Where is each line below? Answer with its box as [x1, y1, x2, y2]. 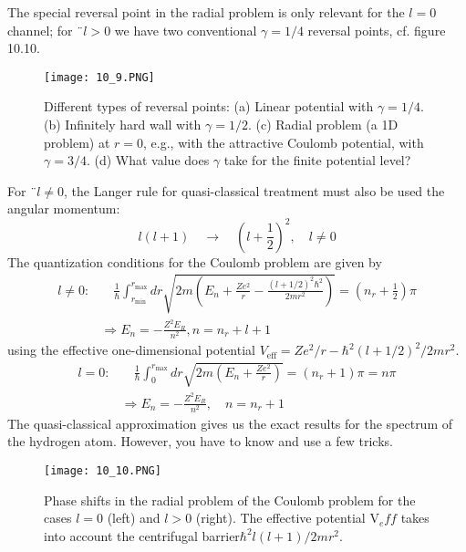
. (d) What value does [86, 151, 210, 170]
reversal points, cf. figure [307, 20, 446, 39]
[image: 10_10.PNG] [44, 463, 161, 477]
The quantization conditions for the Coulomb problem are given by [7, 252, 382, 271]
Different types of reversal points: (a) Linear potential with [44, 97, 374, 116]
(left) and [107, 508, 161, 527]
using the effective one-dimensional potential [7, 340, 255, 359]
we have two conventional [114, 20, 257, 39]
